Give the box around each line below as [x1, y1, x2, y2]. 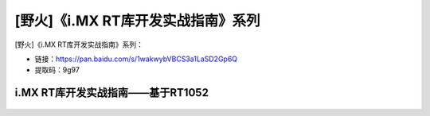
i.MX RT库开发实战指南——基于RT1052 [14, 86, 209, 99]
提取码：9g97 [34, 65, 80, 75]
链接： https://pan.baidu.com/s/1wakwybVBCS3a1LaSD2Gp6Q [34, 54, 238, 64]
